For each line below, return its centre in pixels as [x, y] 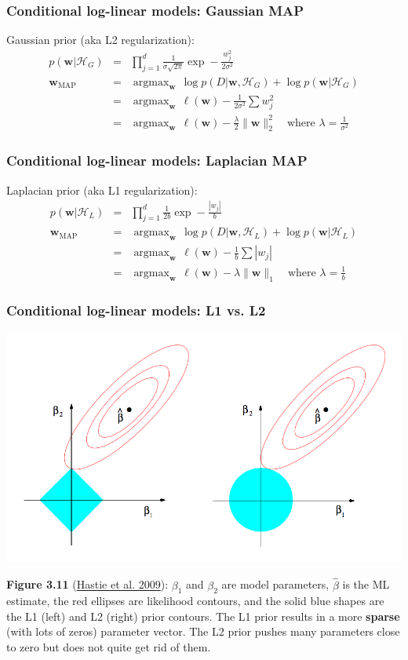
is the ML [366, 584]
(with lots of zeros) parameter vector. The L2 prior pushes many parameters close [203, 631]
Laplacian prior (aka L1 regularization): [102, 190]
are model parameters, [275, 584]
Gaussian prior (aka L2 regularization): [100, 40]
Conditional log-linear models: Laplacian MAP [157, 160]
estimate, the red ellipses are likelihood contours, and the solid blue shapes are [195, 601]
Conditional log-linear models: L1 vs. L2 [136, 310]
